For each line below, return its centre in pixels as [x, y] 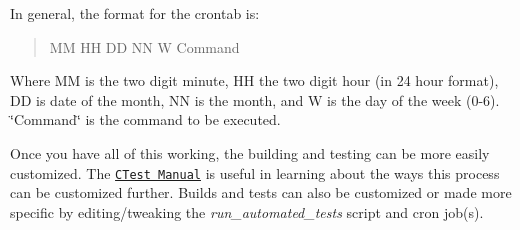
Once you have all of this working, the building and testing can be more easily [250, 152]
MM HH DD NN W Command [144, 46]
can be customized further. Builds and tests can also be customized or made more [261, 192]
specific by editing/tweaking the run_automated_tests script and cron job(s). [247, 211]
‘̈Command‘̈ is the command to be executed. [145, 119]
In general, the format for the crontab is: [135, 13]
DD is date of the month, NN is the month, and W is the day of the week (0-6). [255, 99]
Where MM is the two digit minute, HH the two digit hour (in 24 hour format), [254, 80]
